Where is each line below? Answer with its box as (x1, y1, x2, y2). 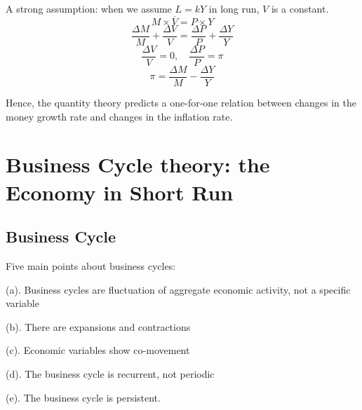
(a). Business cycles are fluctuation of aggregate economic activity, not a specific (6, 282, 351, 296)
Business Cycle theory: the (6, 150, 270, 179)
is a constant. (271, 1, 329, 15)
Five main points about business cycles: (6, 258, 176, 273)
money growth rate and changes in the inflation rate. (6, 109, 233, 123)
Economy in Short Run (6, 177, 234, 206)
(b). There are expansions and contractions (6, 319, 191, 334)
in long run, (208, 1, 260, 15)
